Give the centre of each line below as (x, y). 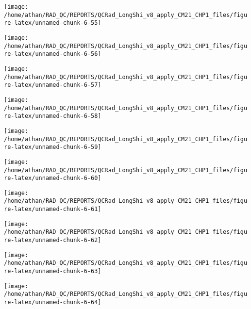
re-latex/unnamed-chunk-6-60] (53, 178)
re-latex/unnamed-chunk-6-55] (53, 23)
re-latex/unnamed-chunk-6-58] (53, 116)
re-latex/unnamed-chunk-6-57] (53, 85)
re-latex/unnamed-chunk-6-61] (53, 209)
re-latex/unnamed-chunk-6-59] (53, 147)
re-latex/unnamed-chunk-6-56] (53, 54)
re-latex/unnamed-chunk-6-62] (53, 240)
